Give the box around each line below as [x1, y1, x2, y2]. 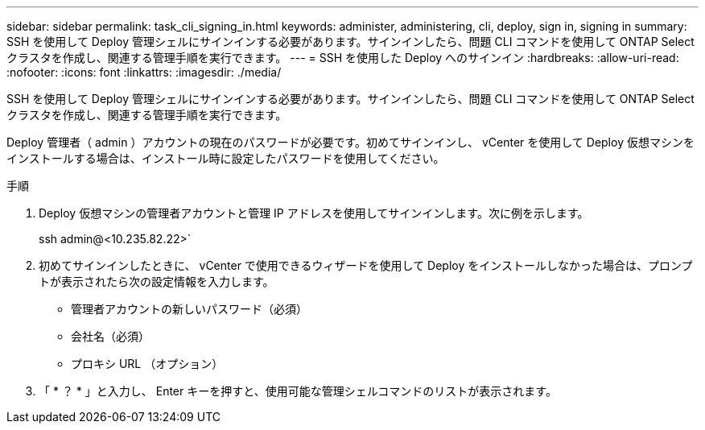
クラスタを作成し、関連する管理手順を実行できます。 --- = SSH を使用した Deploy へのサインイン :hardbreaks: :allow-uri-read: [6, 51, 679, 64]
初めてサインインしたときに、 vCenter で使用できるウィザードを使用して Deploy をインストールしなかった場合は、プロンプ [39, 258, 693, 272]
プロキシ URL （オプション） [71, 357, 224, 370]
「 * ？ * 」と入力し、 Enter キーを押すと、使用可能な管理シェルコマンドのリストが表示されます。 [39, 384, 557, 398]
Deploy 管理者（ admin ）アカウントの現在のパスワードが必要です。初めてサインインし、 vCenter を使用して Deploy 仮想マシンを [6, 135, 695, 149]
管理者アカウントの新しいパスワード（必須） [71, 302, 307, 316]
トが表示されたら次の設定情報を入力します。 [39, 275, 274, 288]
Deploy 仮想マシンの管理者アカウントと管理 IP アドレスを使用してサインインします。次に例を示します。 [39, 206, 589, 220]
